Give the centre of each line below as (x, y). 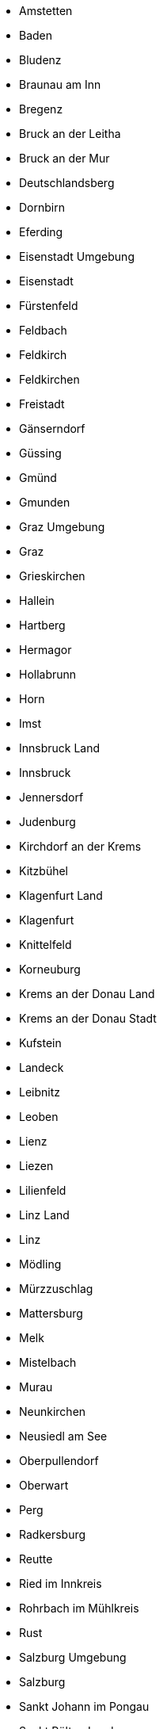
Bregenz (41, 109)
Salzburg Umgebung (73, 1657)
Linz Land (44, 1215)
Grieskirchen (52, 576)
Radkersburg (53, 1534)
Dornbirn (42, 207)
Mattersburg (51, 1313)
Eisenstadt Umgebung (77, 256)
